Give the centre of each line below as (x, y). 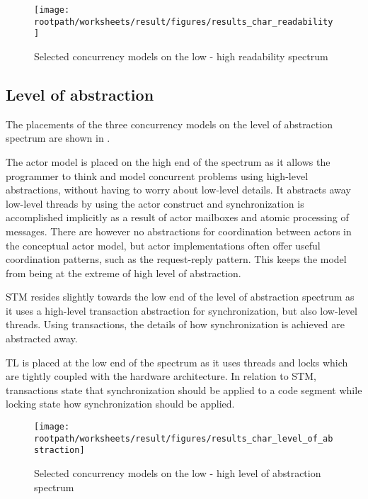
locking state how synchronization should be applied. (120, 404)
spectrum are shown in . (58, 138)
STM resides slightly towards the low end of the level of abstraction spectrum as (180, 297)
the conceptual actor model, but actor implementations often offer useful (163, 245)
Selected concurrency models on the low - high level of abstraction (178, 473)
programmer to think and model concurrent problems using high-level (157, 175)
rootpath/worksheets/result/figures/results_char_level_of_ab (184, 438)
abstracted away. (42, 338)
